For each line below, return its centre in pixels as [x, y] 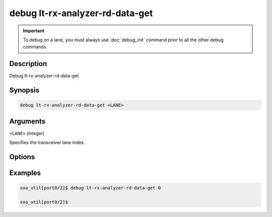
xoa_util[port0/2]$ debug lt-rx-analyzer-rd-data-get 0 [90, 188]
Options [22, 157]
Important [34, 31]
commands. [35, 47]
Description [28, 64]
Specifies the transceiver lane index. [47, 142]
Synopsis [24, 90]
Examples [25, 173]
